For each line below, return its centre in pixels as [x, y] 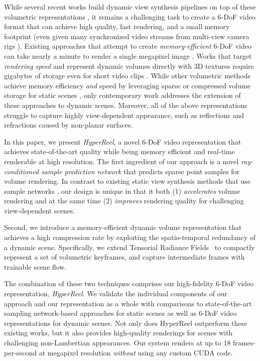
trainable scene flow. [35, 266]
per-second [21, 352]
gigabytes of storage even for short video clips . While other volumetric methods [127, 76]
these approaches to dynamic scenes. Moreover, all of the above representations [126, 105]
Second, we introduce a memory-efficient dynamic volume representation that [123, 227]
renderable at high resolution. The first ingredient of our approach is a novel [121, 161]
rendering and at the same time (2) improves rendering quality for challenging [124, 201]
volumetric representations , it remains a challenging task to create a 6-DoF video [130, 16]
